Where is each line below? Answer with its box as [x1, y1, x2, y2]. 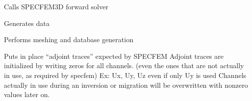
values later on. [4, 89, 50, 100]
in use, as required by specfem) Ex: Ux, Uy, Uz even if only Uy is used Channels [4, 70, 247, 80]
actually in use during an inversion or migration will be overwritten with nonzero [4, 79, 248, 90]
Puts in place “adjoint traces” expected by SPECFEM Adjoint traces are [4, 50, 224, 61]
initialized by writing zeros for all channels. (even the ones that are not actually [4, 60, 244, 71]
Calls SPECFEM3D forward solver [4, 1, 109, 11]
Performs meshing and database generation [4, 34, 134, 45]
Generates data [4, 18, 50, 28]
